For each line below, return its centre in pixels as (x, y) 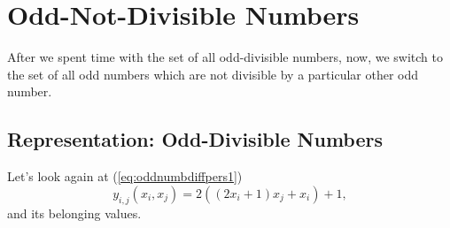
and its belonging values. (74, 213)
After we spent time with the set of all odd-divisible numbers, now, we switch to (225, 57)
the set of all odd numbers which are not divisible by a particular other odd (213, 74)
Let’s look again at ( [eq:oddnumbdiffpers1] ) (125, 176)
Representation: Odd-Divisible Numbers (195, 139)
